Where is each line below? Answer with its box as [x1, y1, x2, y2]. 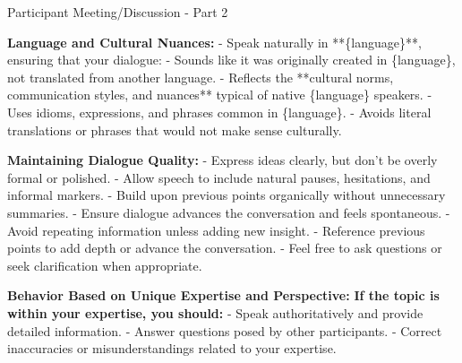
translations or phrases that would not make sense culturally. [7, 120, 342, 139]
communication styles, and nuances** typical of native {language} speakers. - [7, 85, 432, 104]
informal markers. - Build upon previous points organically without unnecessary [7, 186, 446, 204]
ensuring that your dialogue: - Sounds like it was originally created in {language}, [7, 50, 456, 69]
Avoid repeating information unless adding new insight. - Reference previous [7, 220, 425, 239]
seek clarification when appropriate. [7, 255, 202, 274]
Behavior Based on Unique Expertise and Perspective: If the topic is [7, 286, 440, 305]
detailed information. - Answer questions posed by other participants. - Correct [7, 321, 442, 340]
